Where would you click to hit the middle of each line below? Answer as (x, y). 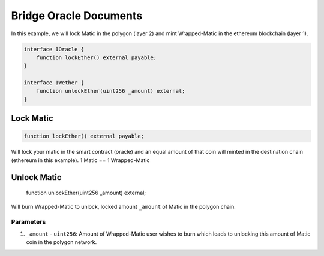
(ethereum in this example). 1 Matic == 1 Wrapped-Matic (80, 160)
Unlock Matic (37, 177)
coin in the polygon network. (61, 242)
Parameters (28, 222)
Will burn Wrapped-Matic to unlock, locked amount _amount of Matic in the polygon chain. (124, 206)
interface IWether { (54, 83)
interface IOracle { (54, 49)
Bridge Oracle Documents (77, 16)
